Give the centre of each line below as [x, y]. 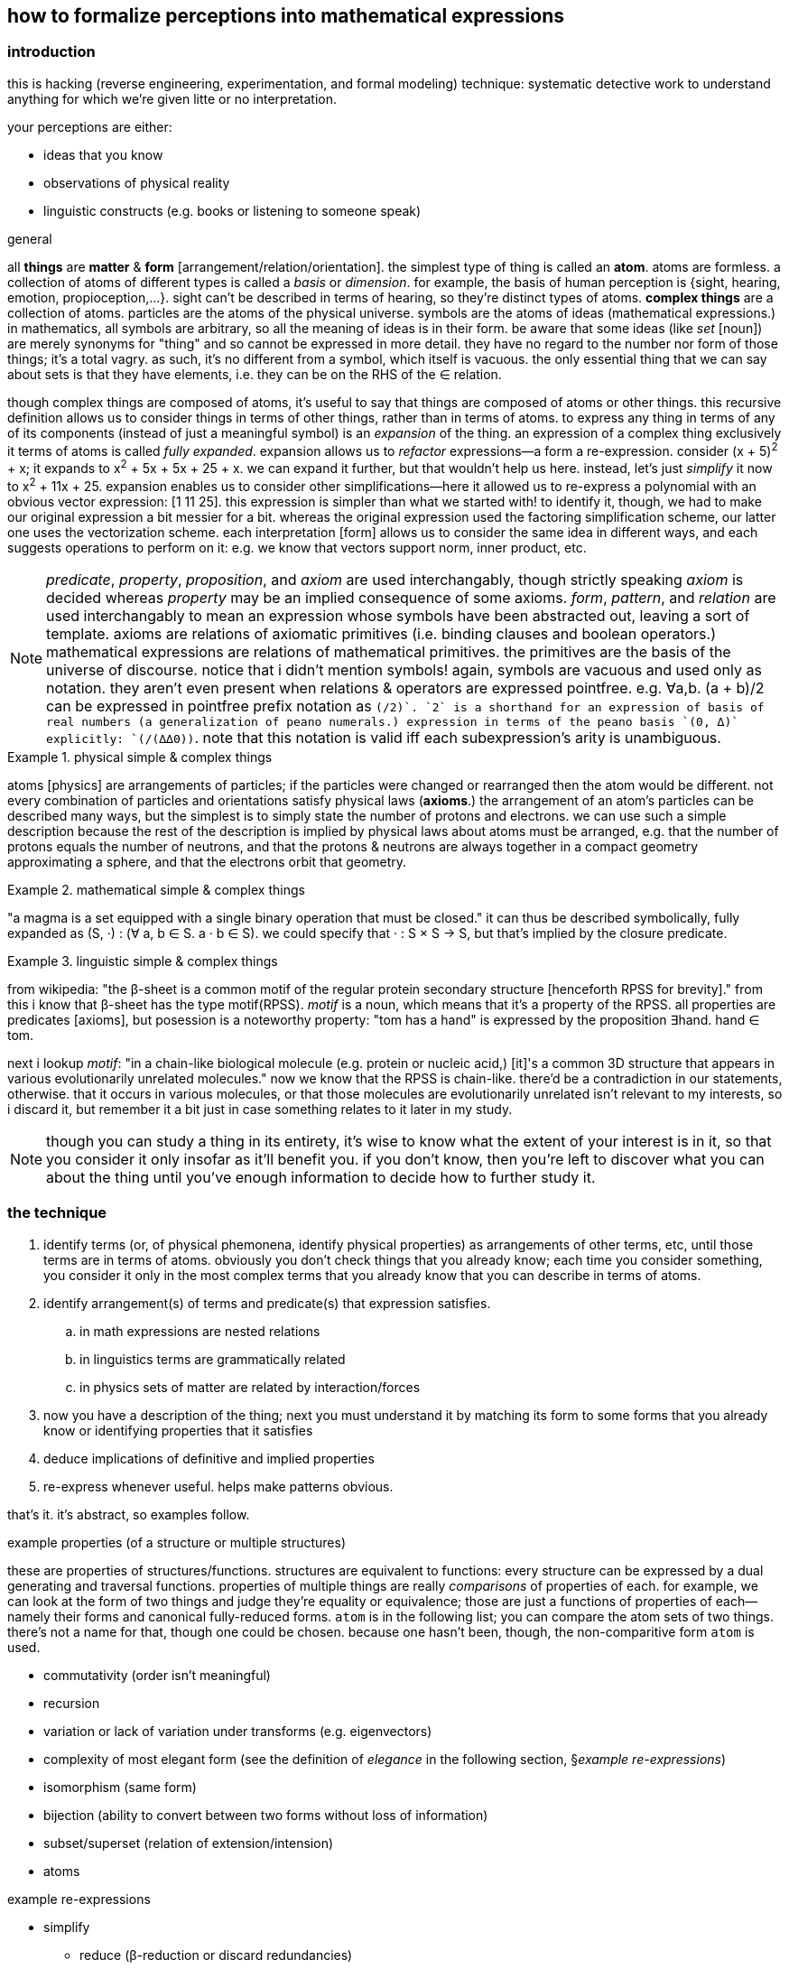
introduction [51, 52]
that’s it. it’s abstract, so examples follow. [129, 1514]
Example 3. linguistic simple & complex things [143, 961]
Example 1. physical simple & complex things [140, 757]
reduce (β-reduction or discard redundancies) [216, 1955]
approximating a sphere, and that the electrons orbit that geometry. [207, 861]
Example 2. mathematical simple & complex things [156, 889]
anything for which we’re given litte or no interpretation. [172, 98]
